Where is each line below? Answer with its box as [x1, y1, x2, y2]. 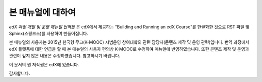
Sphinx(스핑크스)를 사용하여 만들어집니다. [9, 30, 88, 36]
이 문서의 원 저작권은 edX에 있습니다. [9, 61, 80, 67]
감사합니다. [9, 70, 30, 76]
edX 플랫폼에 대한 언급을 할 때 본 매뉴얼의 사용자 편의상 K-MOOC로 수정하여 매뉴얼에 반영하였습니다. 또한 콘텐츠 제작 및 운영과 [9, 46, 249, 52]
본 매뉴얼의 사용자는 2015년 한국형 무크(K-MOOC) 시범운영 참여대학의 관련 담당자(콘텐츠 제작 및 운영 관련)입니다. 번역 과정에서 [9, 39, 249, 45]
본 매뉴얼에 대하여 [9, 7, 76, 18]
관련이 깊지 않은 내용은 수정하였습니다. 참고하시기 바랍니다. [9, 53, 121, 59]
